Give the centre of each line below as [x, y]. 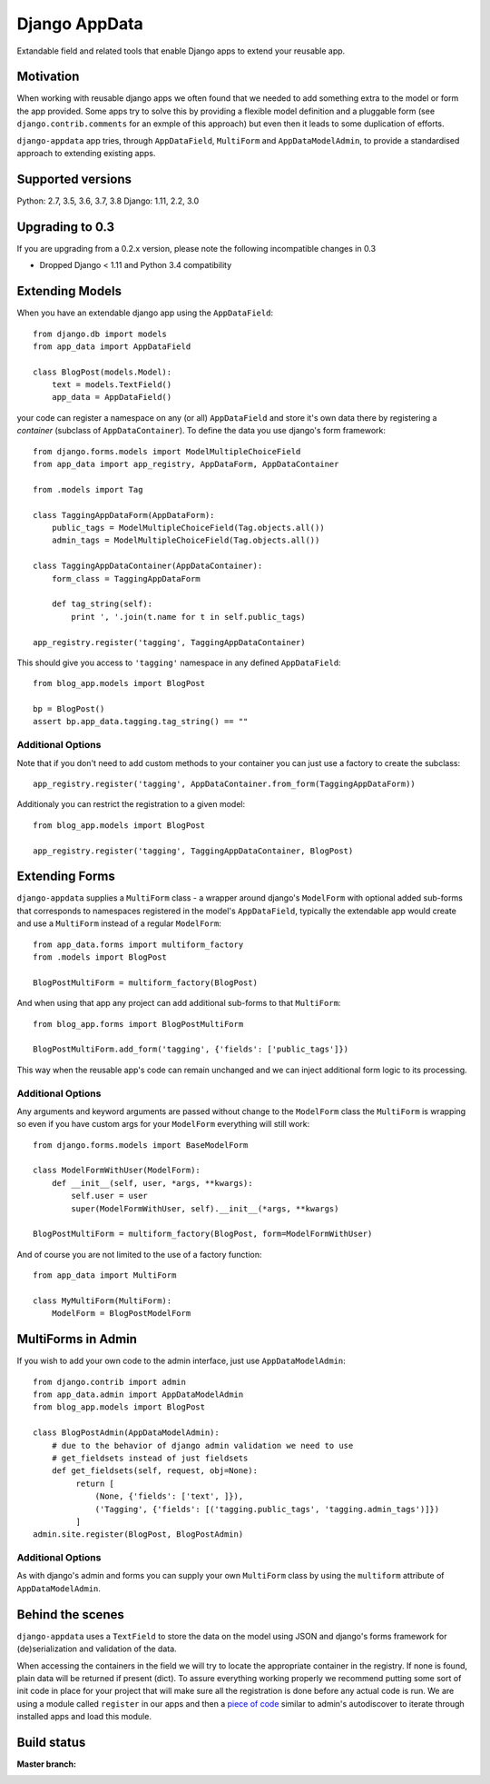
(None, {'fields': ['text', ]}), [169, 1496]
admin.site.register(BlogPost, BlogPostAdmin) [138, 1535]
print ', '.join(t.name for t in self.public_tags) [188, 617]
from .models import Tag [88, 489]
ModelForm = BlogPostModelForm [121, 1314]
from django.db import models [100, 334]
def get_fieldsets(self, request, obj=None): [155, 1471]
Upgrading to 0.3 [66, 227]
